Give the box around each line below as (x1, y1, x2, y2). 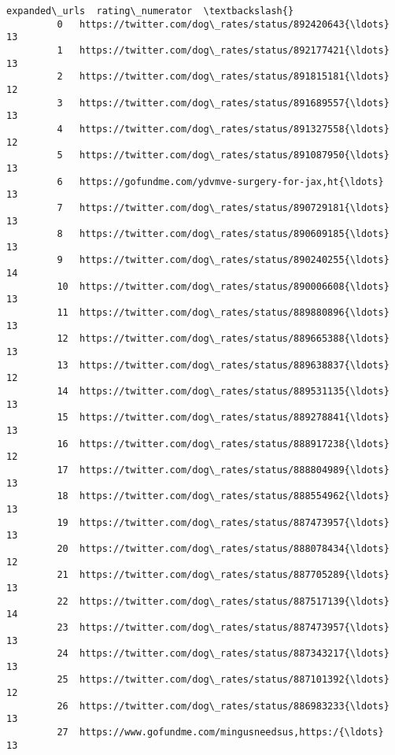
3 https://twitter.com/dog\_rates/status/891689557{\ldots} (57, 97, 389, 109)
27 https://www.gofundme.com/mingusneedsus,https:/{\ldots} (57, 727, 384, 738)
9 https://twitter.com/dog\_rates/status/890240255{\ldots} (57, 254, 389, 266)
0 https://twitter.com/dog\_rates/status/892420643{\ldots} (57, 18, 389, 30)
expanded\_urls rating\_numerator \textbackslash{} (6, 6, 294, 17)
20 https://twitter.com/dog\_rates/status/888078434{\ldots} (57, 542, 389, 554)
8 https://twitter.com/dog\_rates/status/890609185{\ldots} (57, 228, 389, 240)
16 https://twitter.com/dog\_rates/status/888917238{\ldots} (57, 438, 389, 450)
